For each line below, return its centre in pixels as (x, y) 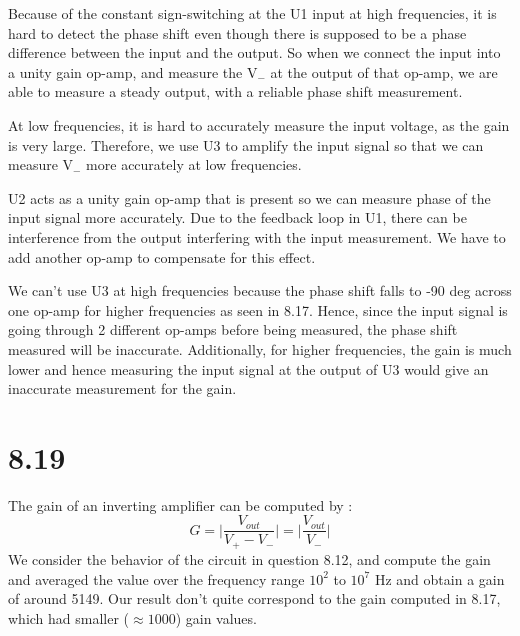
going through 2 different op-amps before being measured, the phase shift (233, 329)
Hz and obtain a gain (439, 578)
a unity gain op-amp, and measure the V (133, 71)
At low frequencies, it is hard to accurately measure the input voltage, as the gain (259, 124)
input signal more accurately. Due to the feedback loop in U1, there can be (237, 217)
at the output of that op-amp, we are (384, 71)
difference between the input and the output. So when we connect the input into (254, 52)
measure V (41, 164)
